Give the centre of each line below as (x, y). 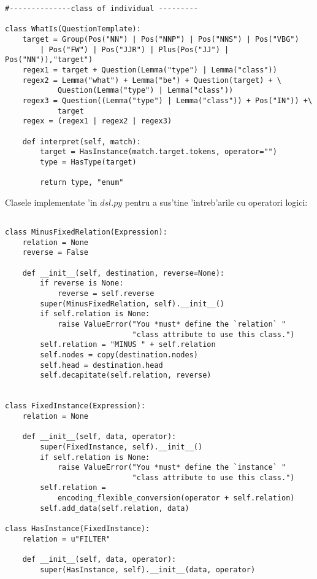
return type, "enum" (82, 183)
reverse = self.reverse (106, 293)
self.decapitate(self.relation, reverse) (126, 375)
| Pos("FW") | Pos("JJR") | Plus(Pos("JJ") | (135, 49)
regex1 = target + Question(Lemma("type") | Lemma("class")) (150, 70)
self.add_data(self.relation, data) (115, 508)
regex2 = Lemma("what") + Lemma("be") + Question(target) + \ (152, 80)
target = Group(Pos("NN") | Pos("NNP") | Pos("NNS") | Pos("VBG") (161, 39)
